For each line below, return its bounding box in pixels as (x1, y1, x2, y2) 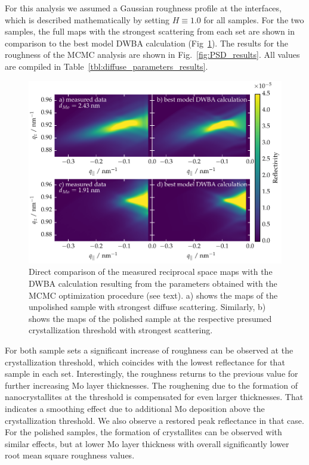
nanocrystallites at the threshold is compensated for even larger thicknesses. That (5, 390, 304, 403)
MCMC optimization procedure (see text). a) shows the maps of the (29, 289, 278, 301)
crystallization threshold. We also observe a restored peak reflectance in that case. (5, 414, 304, 426)
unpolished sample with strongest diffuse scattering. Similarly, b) (29, 300, 266, 313)
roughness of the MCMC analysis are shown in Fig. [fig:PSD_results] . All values (5, 48, 300, 61)
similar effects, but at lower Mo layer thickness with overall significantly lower (5, 437, 289, 449)
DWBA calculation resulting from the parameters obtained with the (29, 277, 277, 290)
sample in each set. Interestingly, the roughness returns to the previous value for (5, 367, 298, 380)
